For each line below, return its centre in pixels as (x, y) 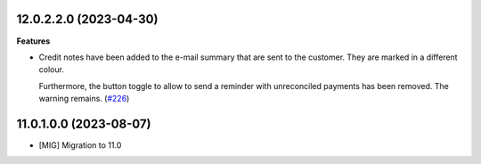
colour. (51, 70)
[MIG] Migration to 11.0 (80, 145)
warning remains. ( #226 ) (84, 99)
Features (33, 41)
